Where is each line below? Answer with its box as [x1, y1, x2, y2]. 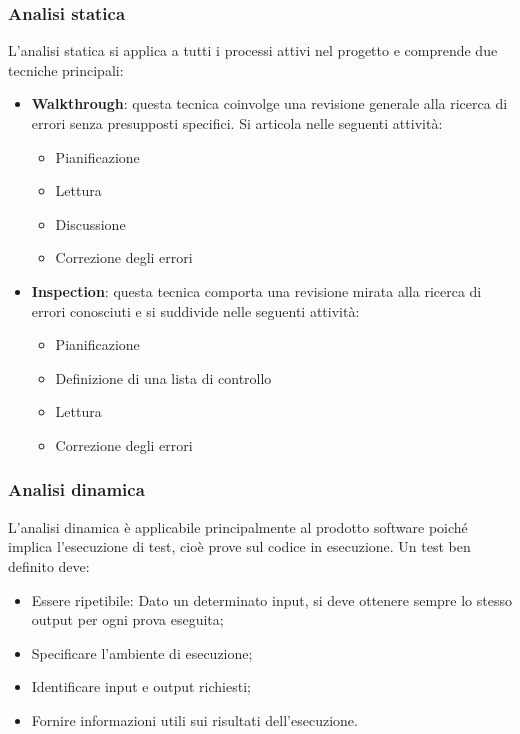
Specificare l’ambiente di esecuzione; [31, 642, 253, 663]
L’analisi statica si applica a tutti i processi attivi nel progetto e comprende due [8, 40, 498, 61]
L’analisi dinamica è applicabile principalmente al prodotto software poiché [8, 516, 468, 537]
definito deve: [8, 555, 90, 576]
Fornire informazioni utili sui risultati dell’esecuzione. [31, 709, 358, 730]
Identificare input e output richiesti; [31, 676, 251, 697]
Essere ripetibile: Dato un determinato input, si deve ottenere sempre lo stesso [31, 589, 512, 610]
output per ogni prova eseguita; [31, 609, 224, 630]
